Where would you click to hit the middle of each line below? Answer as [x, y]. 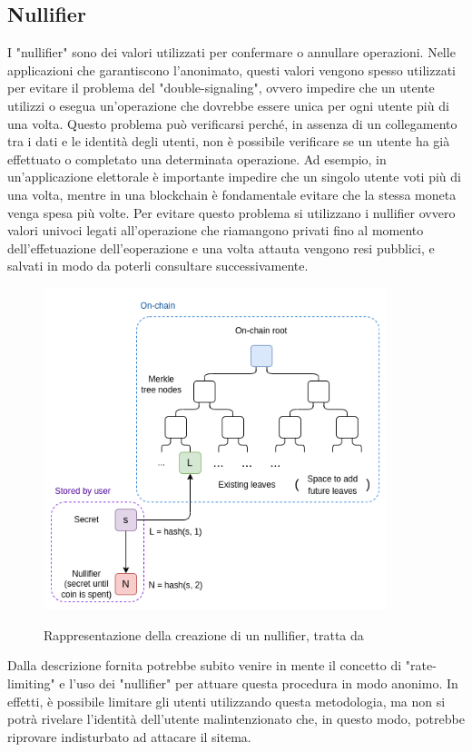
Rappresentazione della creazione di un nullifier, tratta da [204, 634]
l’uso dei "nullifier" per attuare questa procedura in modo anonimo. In [264, 683]
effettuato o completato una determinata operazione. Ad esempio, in [197, 158]
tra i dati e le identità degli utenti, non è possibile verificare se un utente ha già [229, 141]
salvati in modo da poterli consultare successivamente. [158, 266]
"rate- [421, 665]
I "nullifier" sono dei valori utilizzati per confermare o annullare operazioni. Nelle [231, 52]
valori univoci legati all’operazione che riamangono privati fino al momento [216, 230]
